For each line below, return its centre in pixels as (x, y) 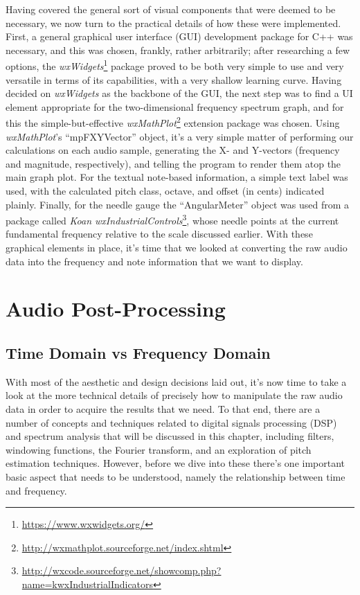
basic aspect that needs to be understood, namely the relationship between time (175, 476)
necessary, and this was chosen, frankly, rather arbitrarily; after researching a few (178, 50)
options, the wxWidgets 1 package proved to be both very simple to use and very (175, 65)
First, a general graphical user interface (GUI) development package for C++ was (179, 36)
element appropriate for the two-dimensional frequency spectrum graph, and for (175, 106)
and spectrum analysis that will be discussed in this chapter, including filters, (170, 436)
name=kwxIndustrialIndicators (88, 584)
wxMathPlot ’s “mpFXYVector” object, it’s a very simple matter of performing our (180, 136)
